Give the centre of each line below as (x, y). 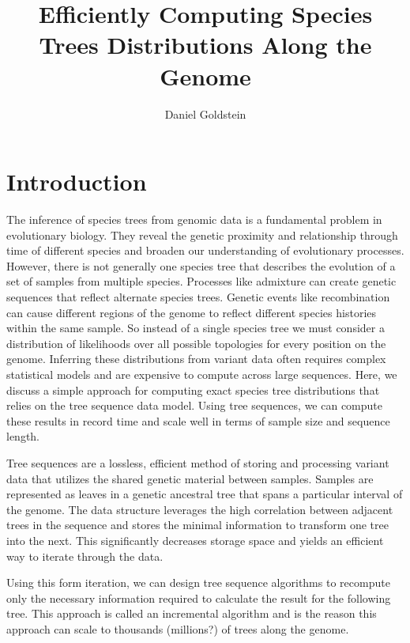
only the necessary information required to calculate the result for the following (199, 598)
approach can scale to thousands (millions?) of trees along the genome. (178, 628)
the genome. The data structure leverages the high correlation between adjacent (200, 509)
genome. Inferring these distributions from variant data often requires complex (196, 359)
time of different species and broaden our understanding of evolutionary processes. (205, 250)
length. (23, 436)
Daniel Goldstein (205, 113)
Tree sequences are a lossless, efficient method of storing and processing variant (198, 462)
